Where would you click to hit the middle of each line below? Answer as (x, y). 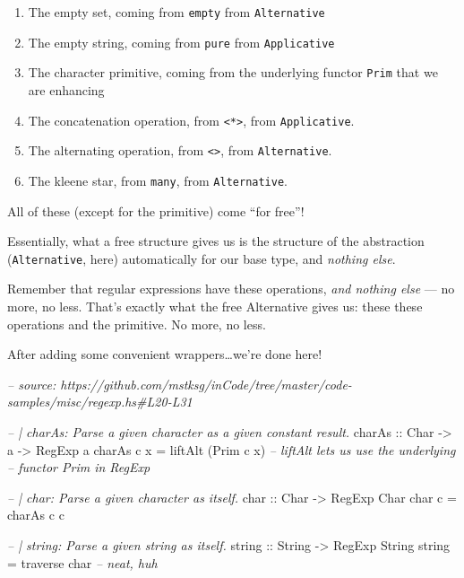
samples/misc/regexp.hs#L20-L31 (100, 402)
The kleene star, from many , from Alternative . (158, 180)
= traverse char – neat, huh (82, 562)
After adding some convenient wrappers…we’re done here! (165, 354)
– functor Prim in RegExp (79, 467)
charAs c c (36, 515)
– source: (32, 384)
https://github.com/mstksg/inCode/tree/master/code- (206, 384)
